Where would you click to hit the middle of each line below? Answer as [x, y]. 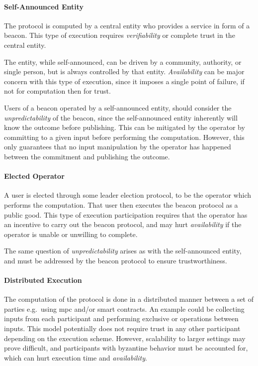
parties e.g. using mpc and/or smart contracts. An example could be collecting [124, 308]
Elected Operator [34, 176]
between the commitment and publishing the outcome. [87, 156]
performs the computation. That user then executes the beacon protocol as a [121, 204]
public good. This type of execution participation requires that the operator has [126, 214]
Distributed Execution [43, 280]
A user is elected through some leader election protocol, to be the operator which [128, 195]
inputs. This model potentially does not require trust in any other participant [122, 328]
